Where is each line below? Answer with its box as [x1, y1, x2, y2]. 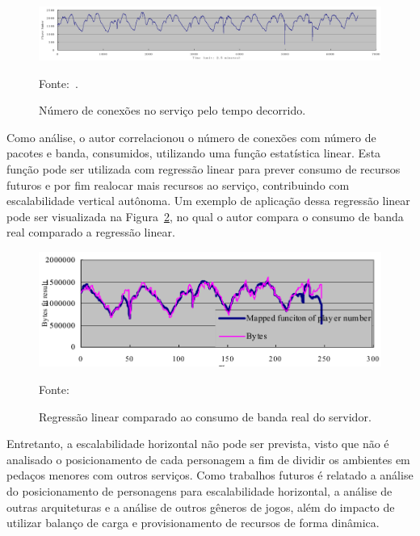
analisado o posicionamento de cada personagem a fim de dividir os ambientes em [6, 450, 410, 467]
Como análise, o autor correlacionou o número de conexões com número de [6, 128, 376, 145]
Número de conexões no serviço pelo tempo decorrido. [39, 102, 306, 119]
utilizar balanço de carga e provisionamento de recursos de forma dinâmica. [6, 514, 380, 531]
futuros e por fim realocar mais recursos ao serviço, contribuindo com [6, 176, 350, 193]
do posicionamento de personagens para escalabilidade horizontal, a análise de [6, 482, 393, 499]
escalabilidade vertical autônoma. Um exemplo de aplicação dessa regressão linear [6, 192, 410, 209]
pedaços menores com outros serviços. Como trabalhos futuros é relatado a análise [6, 467, 414, 484]
